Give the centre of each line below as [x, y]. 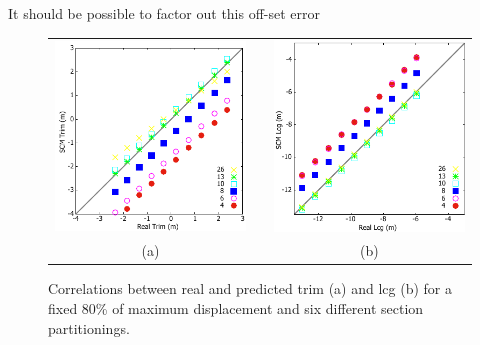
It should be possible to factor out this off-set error [164, 13]
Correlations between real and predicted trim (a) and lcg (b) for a [250, 288]
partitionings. [89, 327]
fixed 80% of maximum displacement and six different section [236, 308]
